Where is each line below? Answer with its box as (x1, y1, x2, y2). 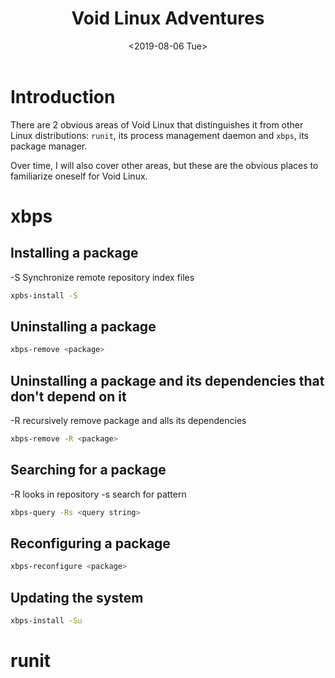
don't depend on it (10, 388, 127, 405)
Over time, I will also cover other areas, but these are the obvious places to (10, 159, 319, 171)
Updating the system (10, 589, 144, 606)
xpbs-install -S (10, 290, 78, 301)
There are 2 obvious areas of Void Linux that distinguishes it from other (10, 118, 304, 131)
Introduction (10, 85, 116, 108)
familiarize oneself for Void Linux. (10, 170, 148, 182)
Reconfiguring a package (10, 535, 171, 552)
